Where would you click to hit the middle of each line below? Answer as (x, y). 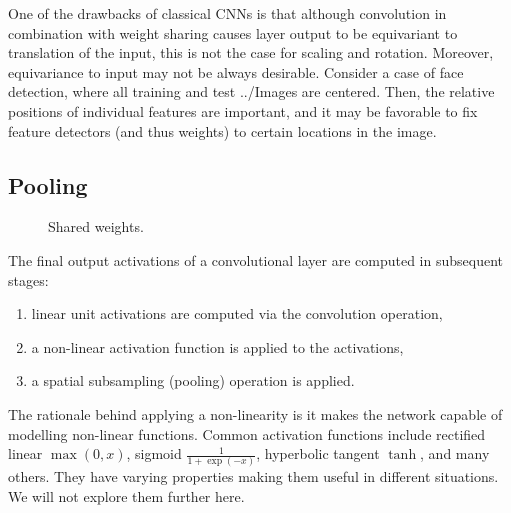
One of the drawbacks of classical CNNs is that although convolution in (227, 13)
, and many (455, 453)
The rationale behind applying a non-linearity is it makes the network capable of (255, 413)
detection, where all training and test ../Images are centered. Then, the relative (251, 91)
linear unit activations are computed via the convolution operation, (237, 313)
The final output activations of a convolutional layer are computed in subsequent (255, 259)
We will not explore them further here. (126, 496)
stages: (28, 279)
